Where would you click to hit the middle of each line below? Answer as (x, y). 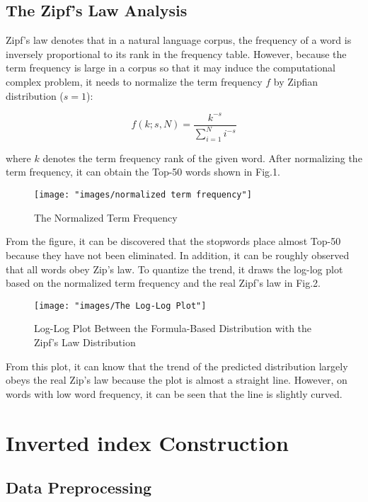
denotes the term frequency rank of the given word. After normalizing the (202, 158)
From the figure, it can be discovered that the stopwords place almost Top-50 (173, 241)
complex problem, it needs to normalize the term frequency (134, 81)
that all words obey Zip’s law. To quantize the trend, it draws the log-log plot (174, 269)
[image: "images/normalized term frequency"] (143, 195)
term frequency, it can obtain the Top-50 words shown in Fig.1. (143, 172)
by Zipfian (296, 81)
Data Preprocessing (79, 487)
